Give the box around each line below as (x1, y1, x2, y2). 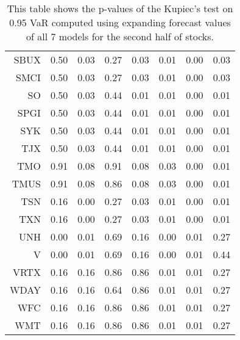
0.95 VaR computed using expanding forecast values (9, 15, 231, 29)
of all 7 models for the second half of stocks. (26, 29, 214, 43)
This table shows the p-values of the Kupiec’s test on (7, 1, 233, 15)
